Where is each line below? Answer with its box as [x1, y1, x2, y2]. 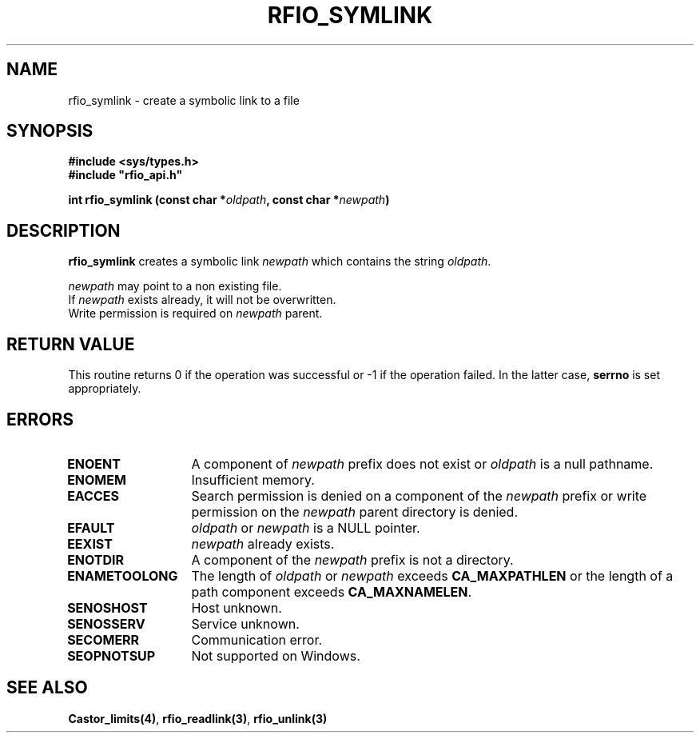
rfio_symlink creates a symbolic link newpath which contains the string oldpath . [68, 254, 491, 269]
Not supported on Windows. [191, 647, 360, 664]
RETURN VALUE [6, 334, 135, 354]
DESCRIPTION [6, 220, 121, 241]
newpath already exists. [191, 535, 335, 552]
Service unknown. [191, 615, 300, 632]
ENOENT [67, 455, 121, 472]
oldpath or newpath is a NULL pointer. [191, 519, 420, 536]
